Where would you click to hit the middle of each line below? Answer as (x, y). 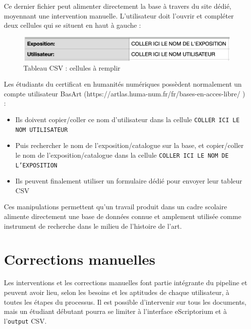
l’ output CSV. (25, 320)
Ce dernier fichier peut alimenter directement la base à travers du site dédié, (118, 6)
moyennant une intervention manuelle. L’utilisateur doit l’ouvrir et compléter (119, 15)
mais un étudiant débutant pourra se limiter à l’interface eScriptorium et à (116, 311)
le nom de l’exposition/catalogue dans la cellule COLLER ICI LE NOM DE (122, 155)
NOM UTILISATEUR (42, 130)
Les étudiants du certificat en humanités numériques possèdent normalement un (123, 84)
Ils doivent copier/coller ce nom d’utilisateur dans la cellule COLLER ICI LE (127, 119)
